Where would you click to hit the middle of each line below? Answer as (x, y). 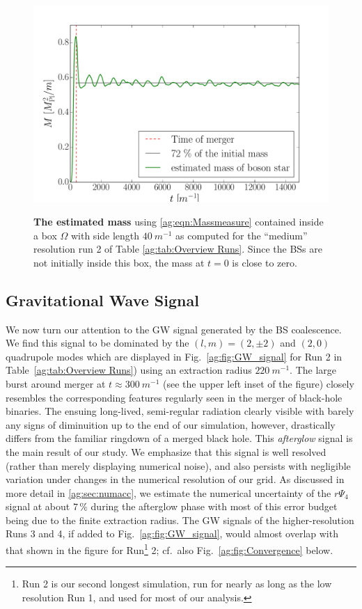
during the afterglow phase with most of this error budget (214, 506)
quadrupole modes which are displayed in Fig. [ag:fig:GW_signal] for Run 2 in (174, 356)
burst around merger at (56, 383)
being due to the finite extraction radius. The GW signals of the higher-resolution (180, 520)
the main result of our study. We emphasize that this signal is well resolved (166, 451)
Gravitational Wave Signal (102, 300)
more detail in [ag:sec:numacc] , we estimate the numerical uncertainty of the (168, 492)
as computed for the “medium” (242, 235)
